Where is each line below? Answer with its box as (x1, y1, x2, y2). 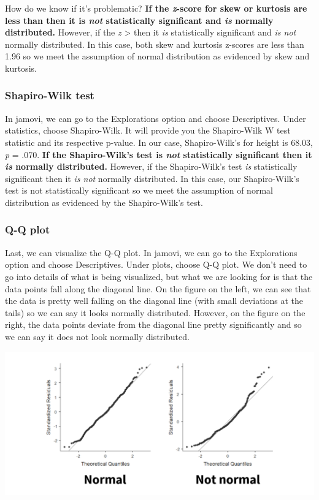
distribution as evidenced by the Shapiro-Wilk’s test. (5, 195, 203, 208)
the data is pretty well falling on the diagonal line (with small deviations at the (5, 294, 304, 307)
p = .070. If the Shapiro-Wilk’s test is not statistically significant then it (5, 148, 312, 161)
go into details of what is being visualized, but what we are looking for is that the (5, 270, 313, 282)
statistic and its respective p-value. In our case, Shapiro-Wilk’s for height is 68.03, (5, 135, 313, 148)
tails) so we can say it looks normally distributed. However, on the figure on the (5, 306, 306, 319)
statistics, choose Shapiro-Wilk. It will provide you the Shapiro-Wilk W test (5, 124, 291, 137)
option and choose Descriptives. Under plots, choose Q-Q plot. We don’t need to (5, 258, 307, 271)
